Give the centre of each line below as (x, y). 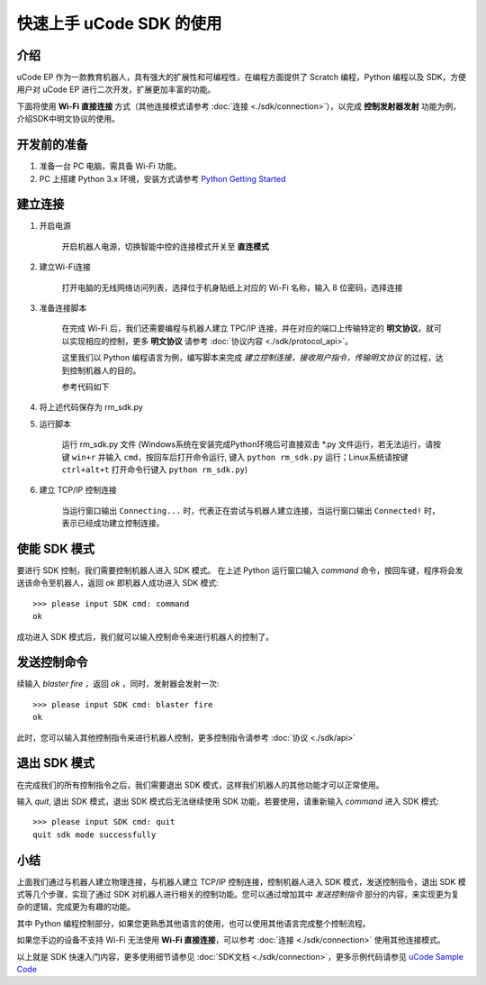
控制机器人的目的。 (105, 370)
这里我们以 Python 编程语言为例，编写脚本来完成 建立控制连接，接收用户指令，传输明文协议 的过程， (249, 358)
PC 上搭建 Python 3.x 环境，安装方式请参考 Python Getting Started (162, 178)
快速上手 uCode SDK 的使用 (119, 23)
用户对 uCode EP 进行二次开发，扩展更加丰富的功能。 (116, 89)
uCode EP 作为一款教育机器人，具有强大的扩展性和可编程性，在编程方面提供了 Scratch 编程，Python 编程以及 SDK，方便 (242, 78)
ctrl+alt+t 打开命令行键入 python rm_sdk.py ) (155, 470)
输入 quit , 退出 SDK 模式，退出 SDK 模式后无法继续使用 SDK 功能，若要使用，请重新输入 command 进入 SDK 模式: (228, 801)
